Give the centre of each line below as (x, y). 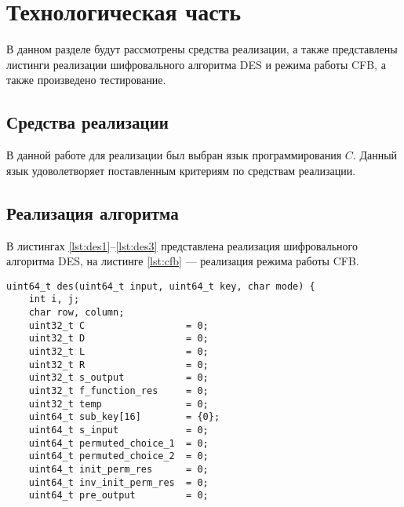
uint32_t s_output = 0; (118, 378)
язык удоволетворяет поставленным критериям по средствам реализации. (181, 170)
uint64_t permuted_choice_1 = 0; (118, 443)
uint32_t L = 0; (118, 351)
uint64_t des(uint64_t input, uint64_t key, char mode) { (161, 286)
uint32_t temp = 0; (118, 404)
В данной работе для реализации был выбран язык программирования (174, 155)
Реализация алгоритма (93, 212)
